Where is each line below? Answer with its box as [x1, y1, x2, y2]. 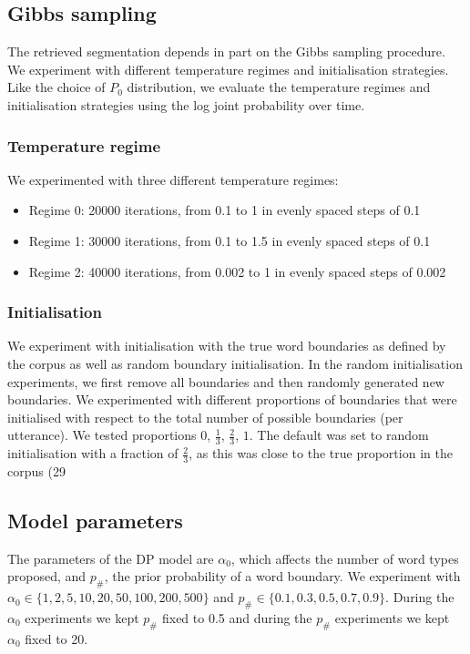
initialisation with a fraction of [7, 444, 179, 463]
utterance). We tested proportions [7, 425, 197, 445]
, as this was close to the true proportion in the [189, 444, 453, 463]
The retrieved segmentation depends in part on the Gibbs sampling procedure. [7, 42, 445, 61]
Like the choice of [7, 77, 106, 97]
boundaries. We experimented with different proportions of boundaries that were [7, 390, 457, 409]
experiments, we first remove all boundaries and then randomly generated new [7, 372, 444, 391]
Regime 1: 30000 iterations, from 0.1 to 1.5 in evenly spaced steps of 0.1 [28, 230, 431, 250]
